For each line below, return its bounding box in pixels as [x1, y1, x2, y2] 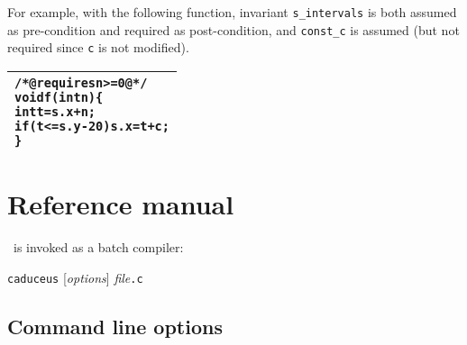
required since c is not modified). [7, 38, 189, 57]
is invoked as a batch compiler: [13, 238, 184, 257]
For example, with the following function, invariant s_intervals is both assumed [7, 3, 457, 21]
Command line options [7, 312, 223, 340]
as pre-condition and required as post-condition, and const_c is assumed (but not [7, 20, 460, 39]
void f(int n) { [14, 89, 104, 104]
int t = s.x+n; [14, 104, 96, 119]
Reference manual [7, 186, 234, 222]
